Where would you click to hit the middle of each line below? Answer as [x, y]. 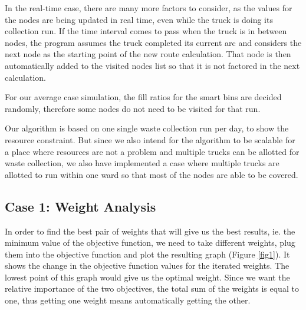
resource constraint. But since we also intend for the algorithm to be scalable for [150, 139]
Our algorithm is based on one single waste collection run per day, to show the [147, 128]
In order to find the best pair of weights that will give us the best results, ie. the [150, 231]
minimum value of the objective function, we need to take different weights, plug [150, 243]
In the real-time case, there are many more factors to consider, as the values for [149, 8]
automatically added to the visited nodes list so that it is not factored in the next [152, 65]
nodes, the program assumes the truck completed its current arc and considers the [153, 42]
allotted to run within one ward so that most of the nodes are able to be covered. [152, 174]
